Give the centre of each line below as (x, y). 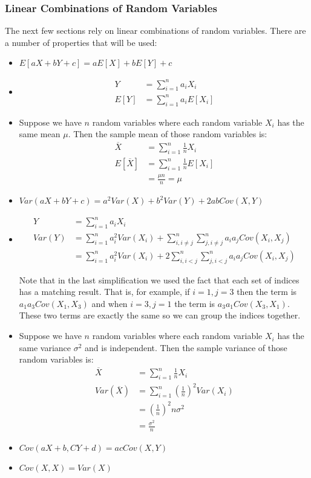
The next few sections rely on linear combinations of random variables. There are (155, 31)
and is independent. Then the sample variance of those (186, 347)
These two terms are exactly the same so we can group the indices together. (160, 315)
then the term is (267, 292)
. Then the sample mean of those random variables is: (168, 134)
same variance (45, 347)
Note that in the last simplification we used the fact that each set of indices (159, 279)
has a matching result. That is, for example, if (104, 292)
